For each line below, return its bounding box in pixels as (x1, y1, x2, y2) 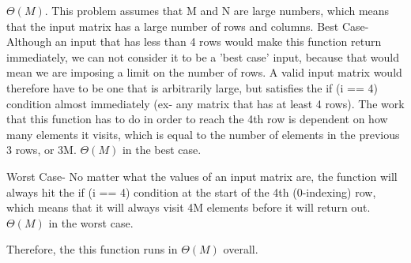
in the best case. (122, 141, 202, 158)
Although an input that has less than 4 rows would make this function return (6, 33, 382, 50)
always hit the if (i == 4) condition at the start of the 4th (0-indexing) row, (6, 183, 376, 200)
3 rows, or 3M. (6, 141, 77, 158)
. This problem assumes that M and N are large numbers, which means (44, 2, 390, 18)
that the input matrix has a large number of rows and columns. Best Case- (6, 17, 369, 34)
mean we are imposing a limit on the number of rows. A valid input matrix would (6, 64, 402, 81)
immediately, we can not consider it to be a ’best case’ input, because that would (6, 48, 399, 65)
